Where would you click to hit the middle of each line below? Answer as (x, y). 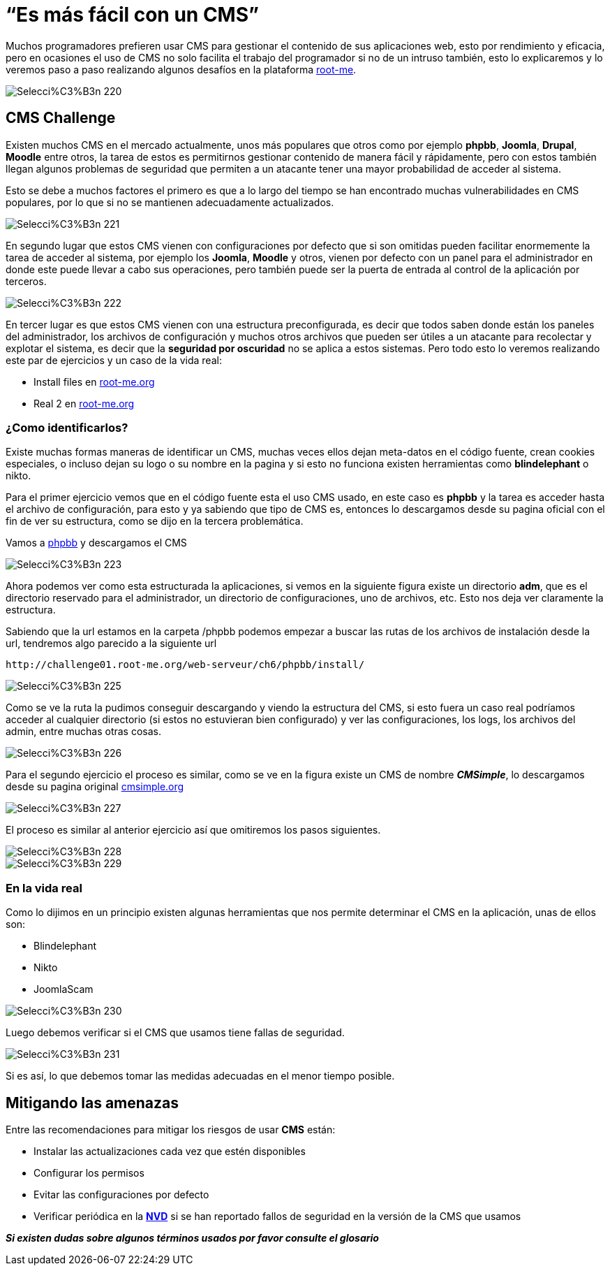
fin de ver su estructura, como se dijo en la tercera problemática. (155, 521)
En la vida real (44, 888)
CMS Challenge (61, 118)
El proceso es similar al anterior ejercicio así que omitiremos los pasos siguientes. (193, 830)
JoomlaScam (64, 989)
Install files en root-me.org (94, 382)
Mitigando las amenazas (92, 1103)
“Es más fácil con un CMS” (132, 15)
